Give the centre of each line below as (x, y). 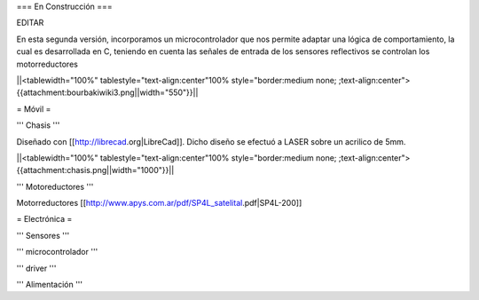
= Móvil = (34, 109)
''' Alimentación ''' (50, 285)
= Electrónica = (44, 219)
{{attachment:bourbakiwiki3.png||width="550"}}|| (107, 92)
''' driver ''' (36, 268)
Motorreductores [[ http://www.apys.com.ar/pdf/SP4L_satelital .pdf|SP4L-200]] (159, 203)
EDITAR (30, 23)
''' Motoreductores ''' (55, 186)
